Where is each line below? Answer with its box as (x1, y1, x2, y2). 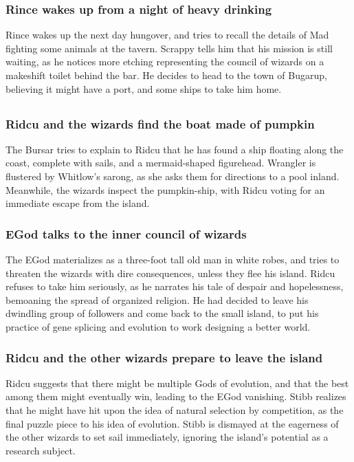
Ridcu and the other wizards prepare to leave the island (5, 349, 323, 366)
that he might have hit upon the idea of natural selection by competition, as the (5, 403, 344, 417)
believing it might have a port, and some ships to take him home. (5, 81, 282, 96)
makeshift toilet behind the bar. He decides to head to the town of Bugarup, (5, 68, 327, 82)
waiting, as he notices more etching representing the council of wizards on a (5, 54, 324, 69)
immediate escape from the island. (5, 196, 150, 210)
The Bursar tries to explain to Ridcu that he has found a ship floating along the (5, 142, 344, 156)
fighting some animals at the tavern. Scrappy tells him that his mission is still (5, 41, 333, 55)
